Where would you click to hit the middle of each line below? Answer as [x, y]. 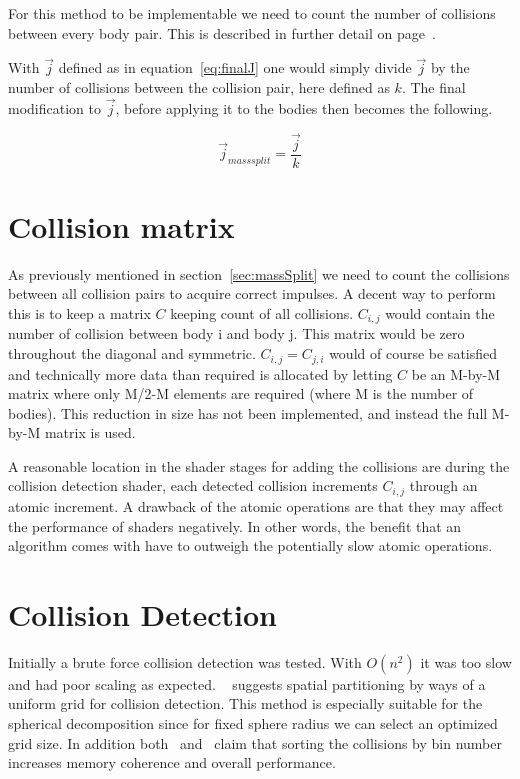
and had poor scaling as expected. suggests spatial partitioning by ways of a [247, 683]
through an [443, 485]
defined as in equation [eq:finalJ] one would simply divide [235, 67]
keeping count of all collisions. [262, 313]
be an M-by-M [456, 373]
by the [450, 67]
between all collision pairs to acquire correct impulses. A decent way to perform [252, 293]
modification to [54, 107]
